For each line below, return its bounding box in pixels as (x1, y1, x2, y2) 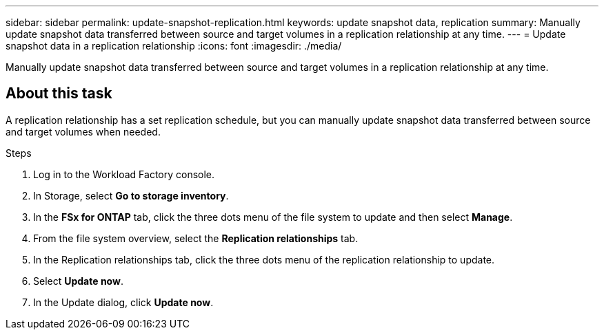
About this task (6, 85, 112, 102)
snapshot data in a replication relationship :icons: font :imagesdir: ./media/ (6, 40, 342, 52)
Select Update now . (33, 274, 123, 287)
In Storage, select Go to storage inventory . (33, 189, 229, 202)
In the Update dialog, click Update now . (33, 296, 214, 308)
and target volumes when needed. (6, 125, 161, 138)
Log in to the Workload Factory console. (33, 168, 215, 180)
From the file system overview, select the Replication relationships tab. (33, 232, 359, 244)
